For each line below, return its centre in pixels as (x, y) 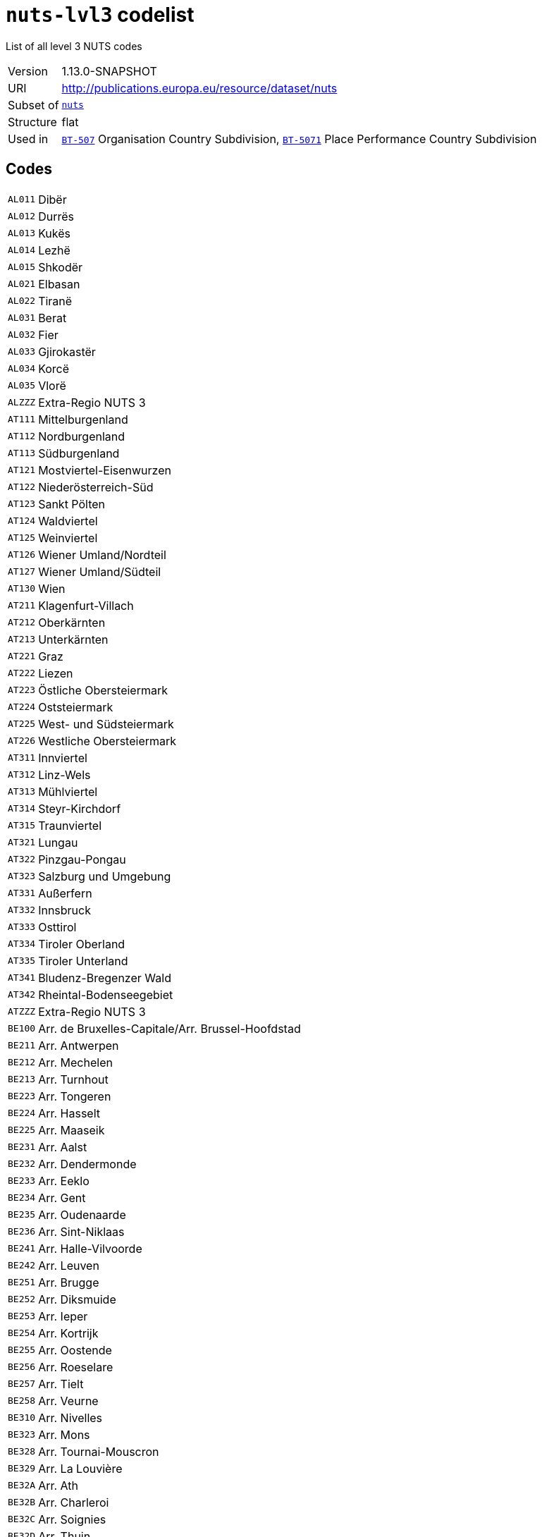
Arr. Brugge (69, 1282)
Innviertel (63, 758)
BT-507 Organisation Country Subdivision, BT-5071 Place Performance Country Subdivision (299, 139)
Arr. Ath (58, 1485)
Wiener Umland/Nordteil (102, 555)
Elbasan (59, 284)
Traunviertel (70, 825)
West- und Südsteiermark (106, 724)
